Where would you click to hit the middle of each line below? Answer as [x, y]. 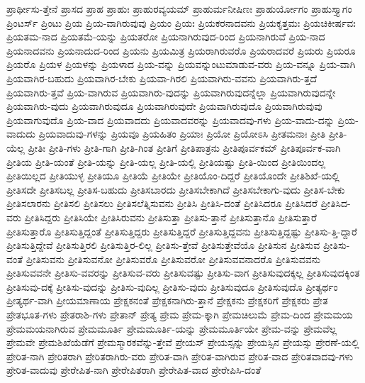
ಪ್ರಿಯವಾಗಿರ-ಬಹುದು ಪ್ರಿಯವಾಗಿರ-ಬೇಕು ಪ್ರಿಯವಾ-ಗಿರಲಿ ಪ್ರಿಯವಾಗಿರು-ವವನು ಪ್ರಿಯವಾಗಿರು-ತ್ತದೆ [162, 78]
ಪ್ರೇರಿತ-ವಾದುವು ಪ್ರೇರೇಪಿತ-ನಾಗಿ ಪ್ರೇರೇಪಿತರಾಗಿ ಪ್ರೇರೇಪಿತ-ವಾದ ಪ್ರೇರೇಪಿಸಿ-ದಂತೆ [134, 370]
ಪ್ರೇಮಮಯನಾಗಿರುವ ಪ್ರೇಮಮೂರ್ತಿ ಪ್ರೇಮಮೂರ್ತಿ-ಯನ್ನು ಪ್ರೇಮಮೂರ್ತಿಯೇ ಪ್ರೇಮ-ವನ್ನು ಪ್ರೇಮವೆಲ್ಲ [172, 328]
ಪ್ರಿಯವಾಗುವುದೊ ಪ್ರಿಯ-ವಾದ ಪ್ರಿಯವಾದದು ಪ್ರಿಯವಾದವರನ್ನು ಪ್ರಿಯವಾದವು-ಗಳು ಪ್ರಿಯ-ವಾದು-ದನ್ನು [170, 120]
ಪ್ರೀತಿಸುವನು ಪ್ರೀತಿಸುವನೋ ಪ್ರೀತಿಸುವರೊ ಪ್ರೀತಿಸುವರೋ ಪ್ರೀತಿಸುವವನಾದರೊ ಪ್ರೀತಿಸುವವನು [173, 259]
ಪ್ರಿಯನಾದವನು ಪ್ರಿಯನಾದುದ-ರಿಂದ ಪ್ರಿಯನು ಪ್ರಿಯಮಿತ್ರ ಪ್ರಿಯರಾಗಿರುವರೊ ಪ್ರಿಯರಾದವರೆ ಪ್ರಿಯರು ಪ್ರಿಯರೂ [181, 50]
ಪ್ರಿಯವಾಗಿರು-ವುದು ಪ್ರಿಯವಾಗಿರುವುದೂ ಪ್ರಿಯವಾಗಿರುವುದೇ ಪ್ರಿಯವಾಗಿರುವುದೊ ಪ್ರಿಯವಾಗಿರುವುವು [164, 106]
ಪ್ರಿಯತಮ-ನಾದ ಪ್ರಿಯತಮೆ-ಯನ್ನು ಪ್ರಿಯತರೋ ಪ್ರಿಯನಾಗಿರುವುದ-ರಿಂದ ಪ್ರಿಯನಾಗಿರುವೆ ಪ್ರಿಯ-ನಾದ [166, 37]
